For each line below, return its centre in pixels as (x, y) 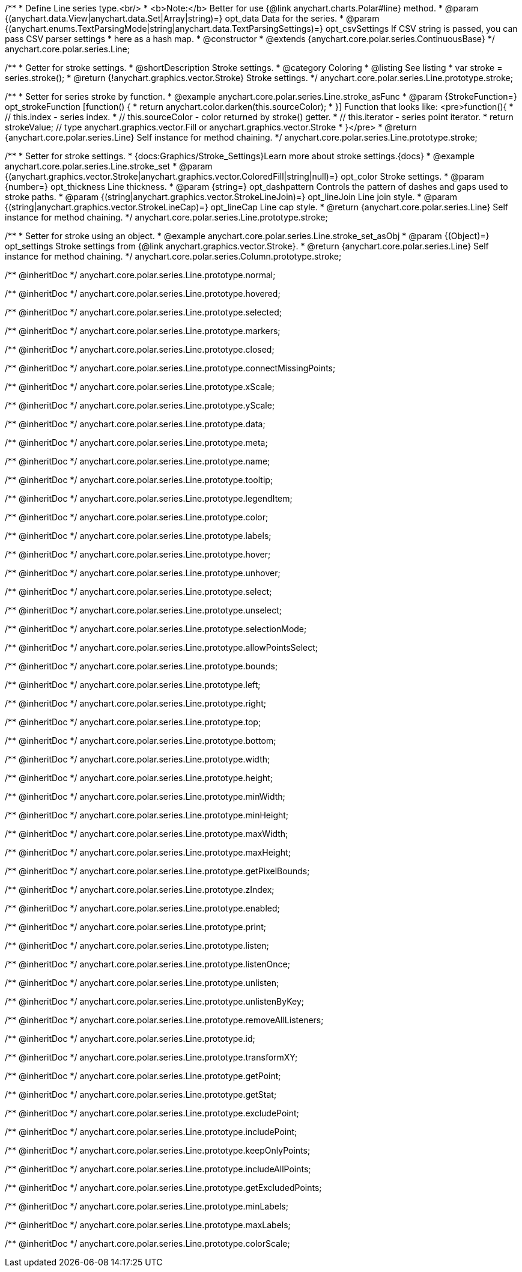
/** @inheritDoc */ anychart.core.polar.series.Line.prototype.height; (139, 778)
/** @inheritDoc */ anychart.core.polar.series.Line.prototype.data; (135, 424)
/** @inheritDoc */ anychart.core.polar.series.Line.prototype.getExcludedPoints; (163, 1188)
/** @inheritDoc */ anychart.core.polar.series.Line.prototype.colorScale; (147, 1243)
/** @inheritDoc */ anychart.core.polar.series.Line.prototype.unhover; (143, 573)
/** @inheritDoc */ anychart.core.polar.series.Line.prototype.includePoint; (151, 1132)
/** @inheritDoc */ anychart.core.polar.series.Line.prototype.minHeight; (147, 815)
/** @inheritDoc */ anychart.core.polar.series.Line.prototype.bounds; (141, 666)
